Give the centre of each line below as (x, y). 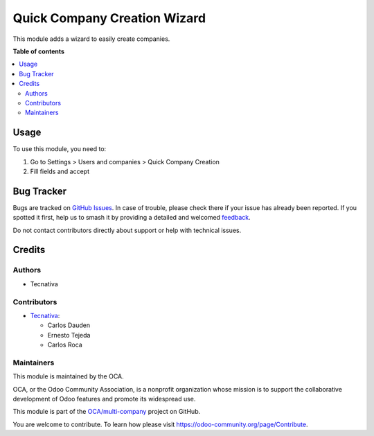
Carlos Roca (65, 345)
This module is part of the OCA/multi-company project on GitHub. (107, 412)
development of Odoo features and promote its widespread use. (104, 399)
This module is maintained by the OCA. (68, 376)
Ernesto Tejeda (69, 335)
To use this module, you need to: (60, 149)
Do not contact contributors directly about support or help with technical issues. (127, 230)
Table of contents (39, 51)
